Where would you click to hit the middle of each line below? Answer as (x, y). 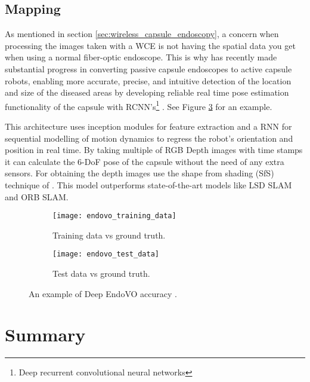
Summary (45, 334)
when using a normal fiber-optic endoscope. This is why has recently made (141, 57)
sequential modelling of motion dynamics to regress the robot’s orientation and (149, 138)
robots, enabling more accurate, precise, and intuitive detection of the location (148, 80)
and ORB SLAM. (37, 196)
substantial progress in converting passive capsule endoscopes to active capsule (148, 68)
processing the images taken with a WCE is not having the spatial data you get (150, 45)
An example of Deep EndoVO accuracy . (103, 293)
